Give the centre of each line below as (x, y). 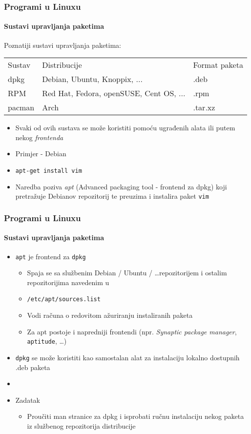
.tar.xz (204, 107)
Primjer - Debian (41, 154)
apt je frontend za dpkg (51, 256)
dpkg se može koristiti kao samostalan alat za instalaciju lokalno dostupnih (127, 357)
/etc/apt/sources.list (64, 300)
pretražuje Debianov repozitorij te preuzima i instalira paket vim (112, 196)
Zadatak (28, 400)
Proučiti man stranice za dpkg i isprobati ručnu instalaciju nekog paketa (136, 416)
